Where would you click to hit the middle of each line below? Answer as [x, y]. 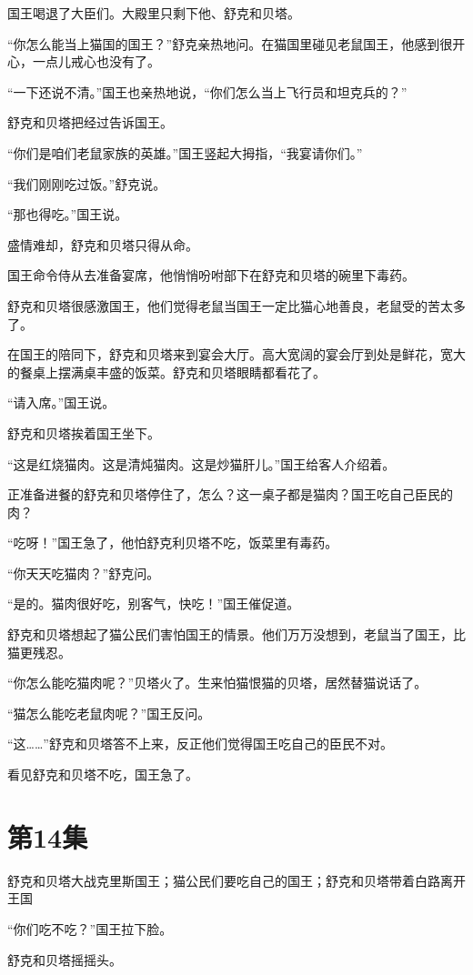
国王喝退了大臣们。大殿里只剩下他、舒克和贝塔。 [154, 13]
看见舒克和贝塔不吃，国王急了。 [103, 774]
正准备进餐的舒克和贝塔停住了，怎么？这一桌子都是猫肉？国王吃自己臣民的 [230, 494]
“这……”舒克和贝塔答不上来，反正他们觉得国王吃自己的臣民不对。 [200, 744]
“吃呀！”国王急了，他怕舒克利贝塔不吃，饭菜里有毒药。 [173, 543]
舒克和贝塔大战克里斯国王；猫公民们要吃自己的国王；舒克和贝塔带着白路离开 [236, 880]
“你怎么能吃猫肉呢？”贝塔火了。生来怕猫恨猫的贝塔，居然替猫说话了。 [217, 683]
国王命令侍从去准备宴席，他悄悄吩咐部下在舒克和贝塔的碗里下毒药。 [211, 275]
